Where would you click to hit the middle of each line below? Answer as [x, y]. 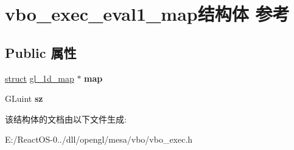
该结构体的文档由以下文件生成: [66, 119]
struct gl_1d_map [40, 78]
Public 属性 [41, 52]
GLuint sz [24, 98]
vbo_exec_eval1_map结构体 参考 [147, 14]
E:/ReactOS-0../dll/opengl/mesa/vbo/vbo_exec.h [99, 139]
